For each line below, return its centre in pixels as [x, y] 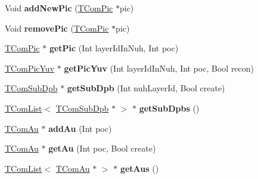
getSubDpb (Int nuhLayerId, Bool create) [146, 88]
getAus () [139, 168]
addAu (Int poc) [80, 128]
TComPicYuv [30, 68]
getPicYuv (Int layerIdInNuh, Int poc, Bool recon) [159, 68]
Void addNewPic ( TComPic [59, 8]
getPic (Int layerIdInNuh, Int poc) [114, 48]
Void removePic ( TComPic [57, 28]
